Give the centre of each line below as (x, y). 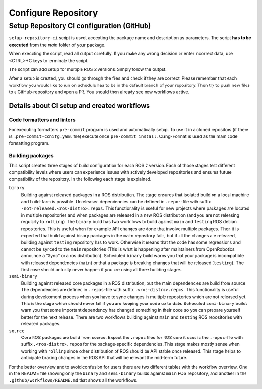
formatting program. (29, 143)
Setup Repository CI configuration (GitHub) (80, 26)
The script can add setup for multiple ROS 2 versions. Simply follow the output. (88, 69)
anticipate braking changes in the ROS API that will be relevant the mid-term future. (104, 358)
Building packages (31, 155)
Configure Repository (53, 13)
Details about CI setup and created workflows (80, 106)
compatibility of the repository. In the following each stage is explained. (80, 179)
